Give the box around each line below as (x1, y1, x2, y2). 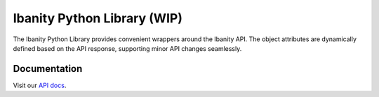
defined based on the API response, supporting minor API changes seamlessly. (13, 44, 242, 52)
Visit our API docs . (13, 81, 67, 89)
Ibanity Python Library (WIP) (13, 10, 182, 26)
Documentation (13, 63, 83, 75)
